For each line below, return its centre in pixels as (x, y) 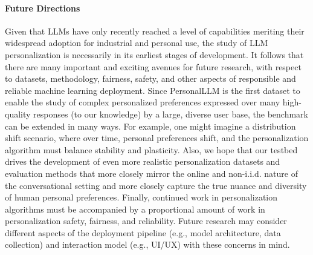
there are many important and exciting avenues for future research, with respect (153, 66)
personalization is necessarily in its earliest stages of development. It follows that (154, 54)
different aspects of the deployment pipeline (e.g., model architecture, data (143, 232)
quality (18, 114)
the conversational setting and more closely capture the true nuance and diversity (156, 185)
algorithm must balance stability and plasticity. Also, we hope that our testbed (151, 149)
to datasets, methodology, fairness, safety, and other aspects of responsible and (150, 78)
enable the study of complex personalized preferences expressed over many (143, 102)
